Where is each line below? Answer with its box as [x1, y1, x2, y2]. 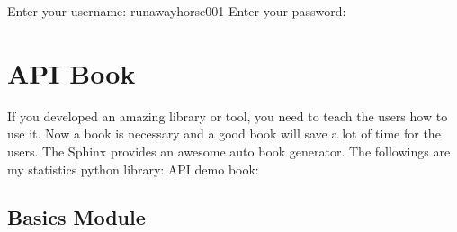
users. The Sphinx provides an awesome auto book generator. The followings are [7, 141, 451, 160]
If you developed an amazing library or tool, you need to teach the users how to [7, 106, 448, 125]
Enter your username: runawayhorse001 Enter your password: [7, 2, 346, 20]
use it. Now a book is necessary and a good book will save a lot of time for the [7, 124, 441, 143]
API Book [7, 54, 136, 91]
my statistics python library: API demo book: [7, 159, 259, 178]
